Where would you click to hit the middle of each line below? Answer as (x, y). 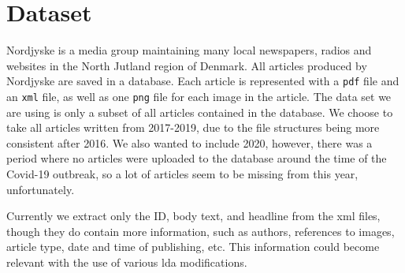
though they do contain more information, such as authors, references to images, (201, 231)
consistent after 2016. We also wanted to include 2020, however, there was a (189, 142)
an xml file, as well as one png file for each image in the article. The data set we (199, 96)
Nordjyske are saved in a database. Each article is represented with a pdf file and (203, 81)
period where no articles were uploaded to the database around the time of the (197, 158)
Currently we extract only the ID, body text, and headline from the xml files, (193, 216)
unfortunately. (41, 189)
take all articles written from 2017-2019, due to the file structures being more (193, 127)
